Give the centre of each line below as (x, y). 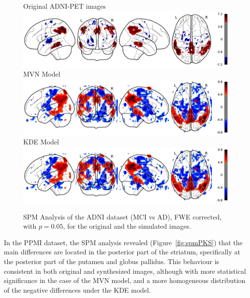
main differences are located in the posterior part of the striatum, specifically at (122, 252)
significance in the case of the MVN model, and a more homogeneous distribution (125, 280)
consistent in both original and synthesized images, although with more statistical (125, 271)
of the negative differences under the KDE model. (77, 290)
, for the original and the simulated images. (127, 226)
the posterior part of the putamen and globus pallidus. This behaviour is (112, 261)
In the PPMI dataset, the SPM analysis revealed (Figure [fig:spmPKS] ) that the (123, 242)
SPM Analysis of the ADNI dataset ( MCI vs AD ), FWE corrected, (123, 216)
